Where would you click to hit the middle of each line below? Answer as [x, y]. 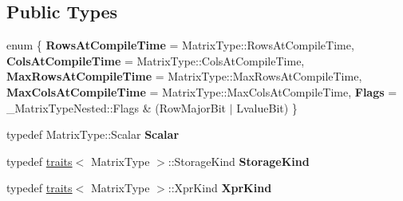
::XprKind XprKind [220, 188]
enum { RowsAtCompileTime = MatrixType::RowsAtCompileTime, [180, 45]
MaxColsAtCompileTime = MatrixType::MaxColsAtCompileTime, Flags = [202, 91]
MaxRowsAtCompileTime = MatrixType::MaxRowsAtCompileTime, [184, 76]
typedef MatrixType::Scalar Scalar [93, 134]
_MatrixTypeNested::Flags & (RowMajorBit [117, 107]
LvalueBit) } [267, 107]
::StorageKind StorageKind [239, 161]
